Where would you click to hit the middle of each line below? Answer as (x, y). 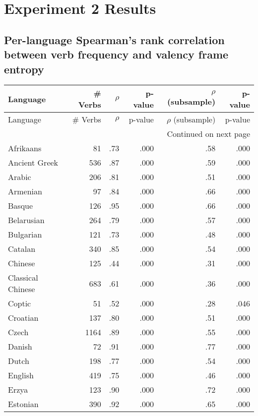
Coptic (20, 303)
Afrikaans (25, 148)
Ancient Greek (33, 163)
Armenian (25, 191)
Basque (21, 206)
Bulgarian (25, 235)
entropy (24, 69)
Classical (23, 278)
